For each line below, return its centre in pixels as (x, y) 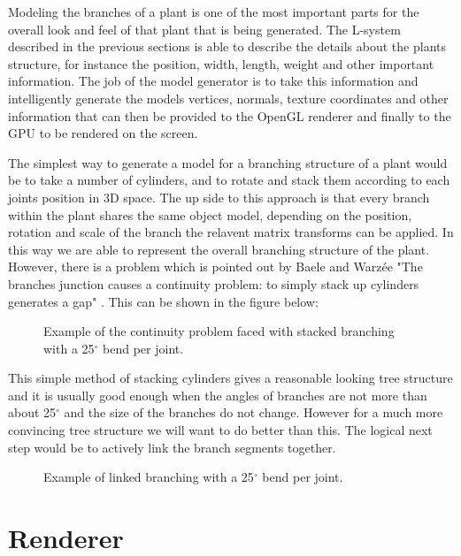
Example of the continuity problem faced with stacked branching (219, 331)
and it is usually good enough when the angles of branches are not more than (218, 395)
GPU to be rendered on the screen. (103, 133)
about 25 (32, 412)
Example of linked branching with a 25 (149, 477)
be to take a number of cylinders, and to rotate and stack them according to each (229, 180)
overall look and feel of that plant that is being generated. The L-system (204, 29)
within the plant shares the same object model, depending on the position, (210, 214)
